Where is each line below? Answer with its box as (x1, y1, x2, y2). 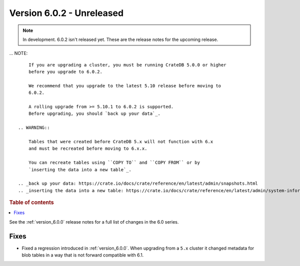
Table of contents (9, 199, 54, 206)
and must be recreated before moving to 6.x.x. (28, 146, 147, 152)
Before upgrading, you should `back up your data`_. (28, 111, 161, 117)
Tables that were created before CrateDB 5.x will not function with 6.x (28, 139, 213, 145)
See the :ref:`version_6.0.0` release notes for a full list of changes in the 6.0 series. (9, 219, 179, 225)
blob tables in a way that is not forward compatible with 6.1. (21, 252, 144, 258)
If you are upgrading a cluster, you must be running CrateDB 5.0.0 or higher (28, 62, 226, 67)
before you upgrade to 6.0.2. (28, 69, 102, 75)
